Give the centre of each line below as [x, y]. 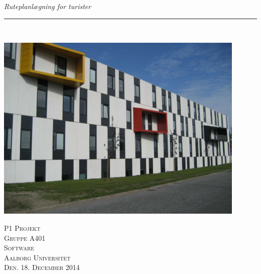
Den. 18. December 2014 [42, 267]
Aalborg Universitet [37, 257]
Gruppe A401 [25, 238]
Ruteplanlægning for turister [48, 6]
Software [19, 248]
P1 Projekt [22, 227]
